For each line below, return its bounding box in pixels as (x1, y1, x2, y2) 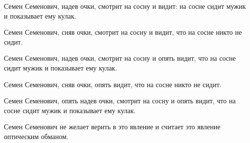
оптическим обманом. (4, 131, 68, 141)
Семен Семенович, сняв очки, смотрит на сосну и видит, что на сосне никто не (4, 27, 242, 37)
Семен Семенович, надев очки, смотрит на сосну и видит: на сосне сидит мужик (4, 1, 246, 11)
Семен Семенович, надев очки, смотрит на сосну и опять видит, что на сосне (4, 53, 236, 63)
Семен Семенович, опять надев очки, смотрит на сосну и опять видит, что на (4, 95, 236, 106)
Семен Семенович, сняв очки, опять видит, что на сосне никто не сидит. (4, 79, 222, 89)
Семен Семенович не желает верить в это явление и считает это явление (4, 121, 221, 132)
